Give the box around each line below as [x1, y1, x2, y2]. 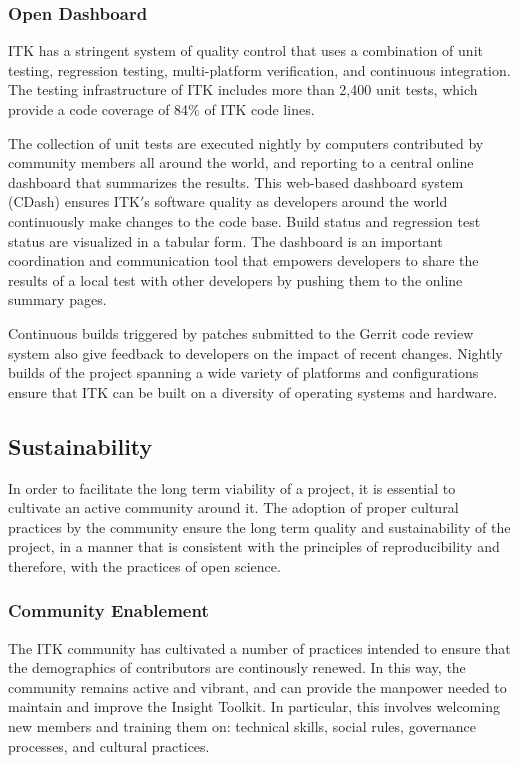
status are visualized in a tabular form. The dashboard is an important [8, 230, 443, 251]
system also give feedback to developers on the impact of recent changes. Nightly [8, 342, 503, 363]
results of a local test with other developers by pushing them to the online [8, 269, 463, 290]
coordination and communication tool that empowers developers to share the [8, 250, 479, 271]
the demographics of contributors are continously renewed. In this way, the [8, 657, 466, 678]
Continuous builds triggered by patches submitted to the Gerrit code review [8, 322, 474, 343]
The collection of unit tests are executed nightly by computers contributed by [8, 132, 484, 153]
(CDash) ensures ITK [8, 191, 140, 212]
